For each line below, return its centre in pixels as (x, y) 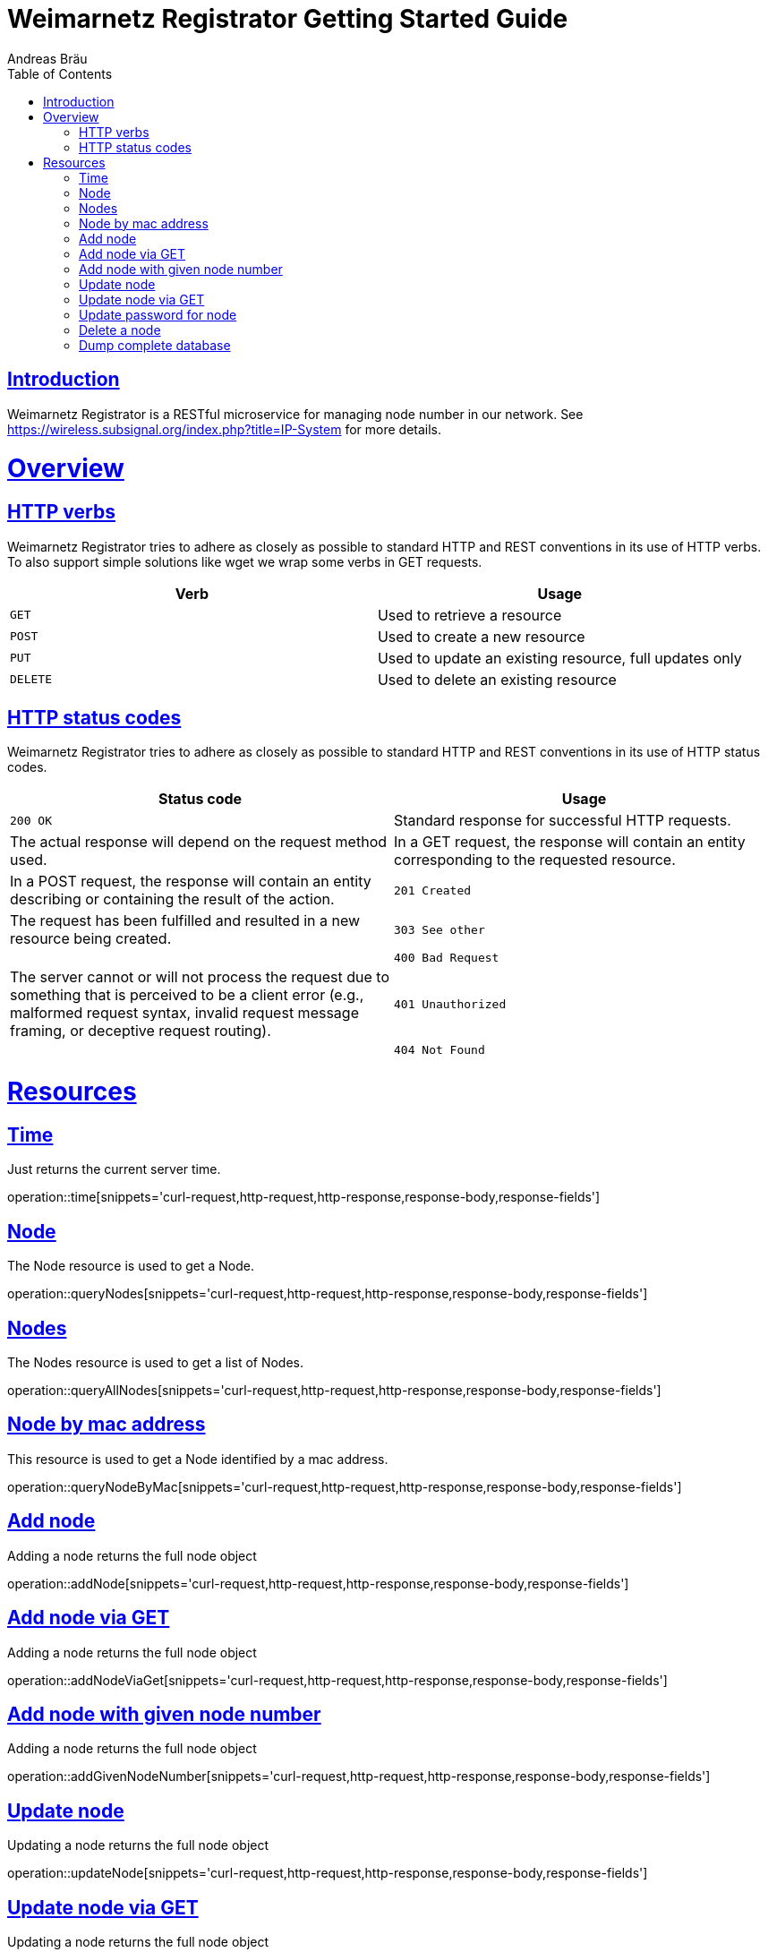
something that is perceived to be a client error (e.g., (187, 995)
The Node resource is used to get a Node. (131, 1266)
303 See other (439, 929)
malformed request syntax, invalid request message (184, 1013)
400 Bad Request (447, 958)
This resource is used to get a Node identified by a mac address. (198, 1459)
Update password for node (158, 314)
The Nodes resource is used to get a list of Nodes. (156, 1362)
